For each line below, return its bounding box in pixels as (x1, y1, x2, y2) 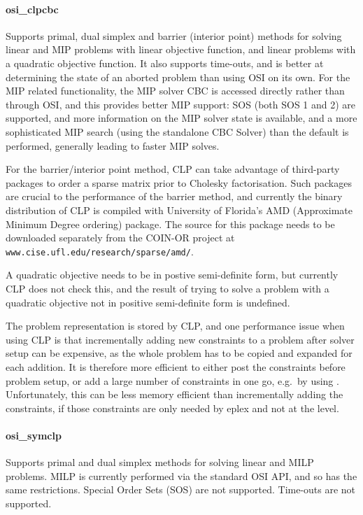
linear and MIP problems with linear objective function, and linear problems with (6, 42, 356, 57)
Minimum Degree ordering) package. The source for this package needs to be (6, 216, 335, 231)
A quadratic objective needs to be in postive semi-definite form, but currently (6, 267, 339, 282)
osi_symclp (6, 428, 62, 442)
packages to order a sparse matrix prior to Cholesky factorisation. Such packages (6, 175, 352, 190)
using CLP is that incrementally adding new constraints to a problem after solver (6, 332, 355, 346)
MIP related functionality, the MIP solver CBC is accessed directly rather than (6, 83, 345, 98)
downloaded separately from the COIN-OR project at (6, 230, 235, 245)
